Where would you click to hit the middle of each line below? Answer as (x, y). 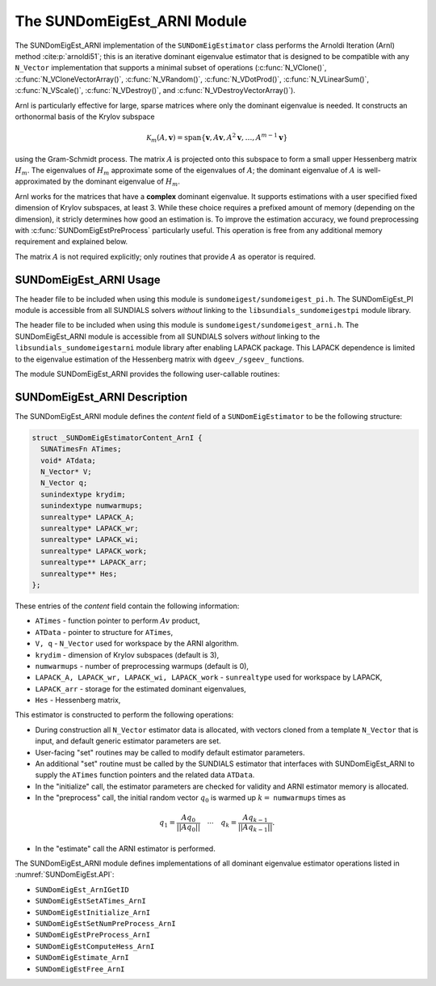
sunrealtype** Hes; (79, 573)
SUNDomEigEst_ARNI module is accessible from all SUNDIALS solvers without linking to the (168, 336)
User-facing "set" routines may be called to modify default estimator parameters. (170, 752)
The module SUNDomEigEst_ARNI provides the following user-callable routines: (147, 374)
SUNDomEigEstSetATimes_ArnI (91, 901)
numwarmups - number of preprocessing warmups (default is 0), (142, 666)
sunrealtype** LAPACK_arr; (94, 563)
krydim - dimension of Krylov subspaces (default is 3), (127, 654)
